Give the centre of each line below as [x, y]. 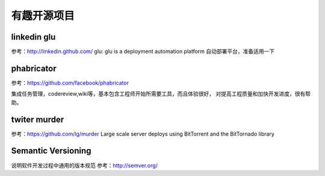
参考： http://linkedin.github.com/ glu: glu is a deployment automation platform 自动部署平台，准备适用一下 [143, 52]
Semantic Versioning [51, 151]
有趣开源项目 [43, 16]
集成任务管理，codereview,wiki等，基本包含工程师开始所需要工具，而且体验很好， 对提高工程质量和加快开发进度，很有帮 [161, 94]
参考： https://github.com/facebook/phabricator [70, 83]
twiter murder [38, 119]
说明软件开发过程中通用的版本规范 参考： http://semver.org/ [84, 165]
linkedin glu [33, 37]
